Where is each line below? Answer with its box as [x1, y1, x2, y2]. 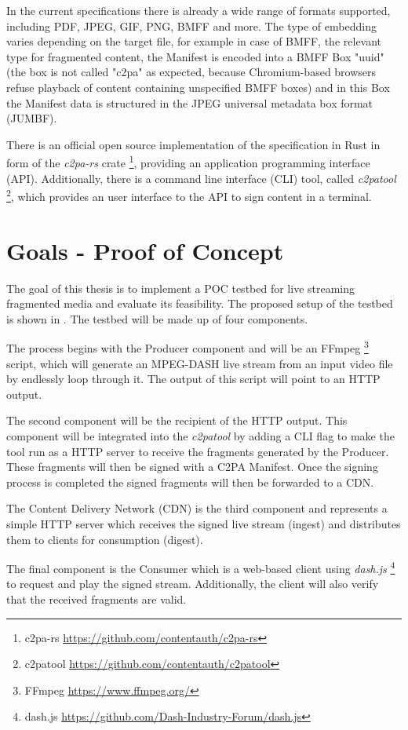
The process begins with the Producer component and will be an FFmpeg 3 [6, 338, 369, 356]
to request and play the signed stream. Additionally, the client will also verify [6, 575, 379, 592]
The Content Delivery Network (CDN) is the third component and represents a [6, 500, 388, 516]
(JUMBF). [6, 110, 57, 126]
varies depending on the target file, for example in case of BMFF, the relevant [6, 33, 382, 49]
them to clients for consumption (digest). [6, 531, 203, 547]
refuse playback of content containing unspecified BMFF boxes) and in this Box [6, 78, 390, 95]
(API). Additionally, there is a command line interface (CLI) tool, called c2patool [6, 170, 396, 186]
